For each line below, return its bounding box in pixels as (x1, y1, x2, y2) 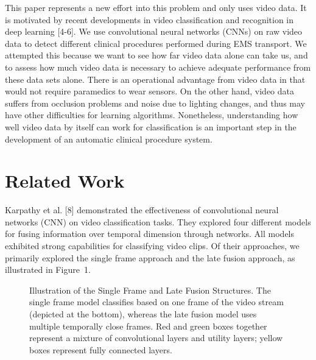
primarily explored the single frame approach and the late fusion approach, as (5, 251, 295, 264)
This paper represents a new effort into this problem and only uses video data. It (5, 1, 307, 13)
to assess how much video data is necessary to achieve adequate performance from (5, 60, 311, 73)
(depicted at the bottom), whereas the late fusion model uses (29, 308, 257, 320)
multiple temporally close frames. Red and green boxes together (29, 319, 267, 332)
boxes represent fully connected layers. (29, 343, 172, 356)
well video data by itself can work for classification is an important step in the (5, 120, 297, 133)
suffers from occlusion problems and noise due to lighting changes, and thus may (5, 96, 305, 109)
